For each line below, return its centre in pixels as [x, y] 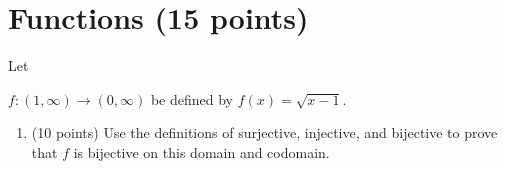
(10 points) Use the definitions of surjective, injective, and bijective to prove [264, 132]
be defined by [191, 98]
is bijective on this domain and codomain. [201, 151]
